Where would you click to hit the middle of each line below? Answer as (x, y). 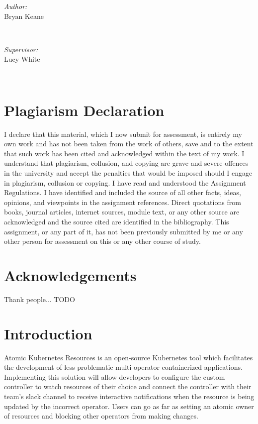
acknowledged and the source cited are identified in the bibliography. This (117, 222)
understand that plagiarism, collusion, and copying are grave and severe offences (126, 163)
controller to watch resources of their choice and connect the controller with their (128, 386)
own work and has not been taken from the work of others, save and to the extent (129, 144)
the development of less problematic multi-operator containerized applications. (123, 367)
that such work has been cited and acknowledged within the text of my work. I (124, 153)
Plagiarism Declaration (84, 110)
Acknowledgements (70, 275)
